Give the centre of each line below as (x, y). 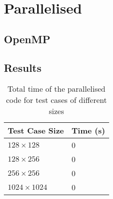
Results (23, 67)
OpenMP (27, 39)
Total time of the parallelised (56, 89)
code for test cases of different (56, 100)
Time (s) (88, 131)
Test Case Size (36, 131)
